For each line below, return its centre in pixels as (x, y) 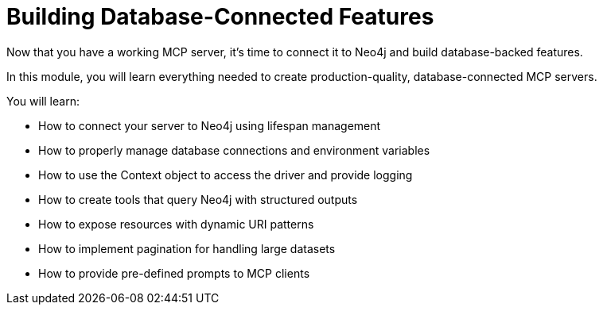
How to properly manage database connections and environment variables (234, 150)
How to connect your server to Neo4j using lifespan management (210, 125)
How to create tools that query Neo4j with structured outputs (198, 199)
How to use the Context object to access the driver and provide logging (226, 175)
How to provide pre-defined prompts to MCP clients (174, 273)
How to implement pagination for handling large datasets (187, 248)
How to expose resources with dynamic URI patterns (176, 224)
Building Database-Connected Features (220, 17)
